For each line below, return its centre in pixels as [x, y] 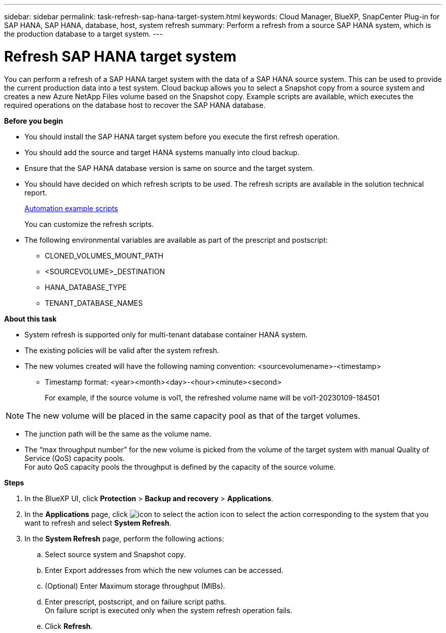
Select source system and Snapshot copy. [115, 554]
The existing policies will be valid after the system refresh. [122, 350]
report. [36, 192]
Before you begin [34, 121]
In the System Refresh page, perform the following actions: [124, 538]
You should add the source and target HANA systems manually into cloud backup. [162, 152]
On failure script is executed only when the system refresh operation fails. [169, 610]
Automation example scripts [71, 208]
